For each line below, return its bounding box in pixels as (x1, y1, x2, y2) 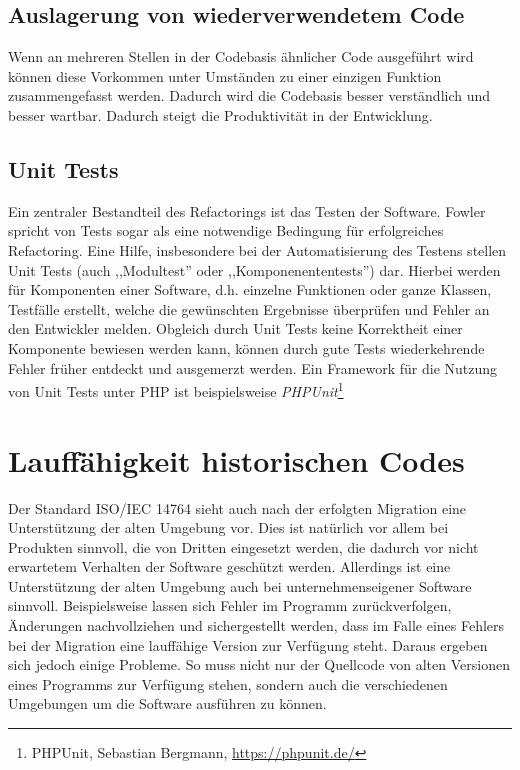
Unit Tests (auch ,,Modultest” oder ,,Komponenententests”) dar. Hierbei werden (8, 259, 501, 280)
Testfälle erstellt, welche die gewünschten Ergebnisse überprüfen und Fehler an (8, 298, 490, 319)
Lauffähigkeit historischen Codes (8, 439, 465, 480)
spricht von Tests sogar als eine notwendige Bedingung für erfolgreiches (8, 220, 444, 241)
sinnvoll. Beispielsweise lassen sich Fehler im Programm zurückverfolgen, (8, 595, 452, 616)
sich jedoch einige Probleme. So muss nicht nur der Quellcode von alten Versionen (8, 654, 510, 675)
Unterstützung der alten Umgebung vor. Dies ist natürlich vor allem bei (8, 517, 449, 538)
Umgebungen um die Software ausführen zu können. (8, 693, 327, 714)
